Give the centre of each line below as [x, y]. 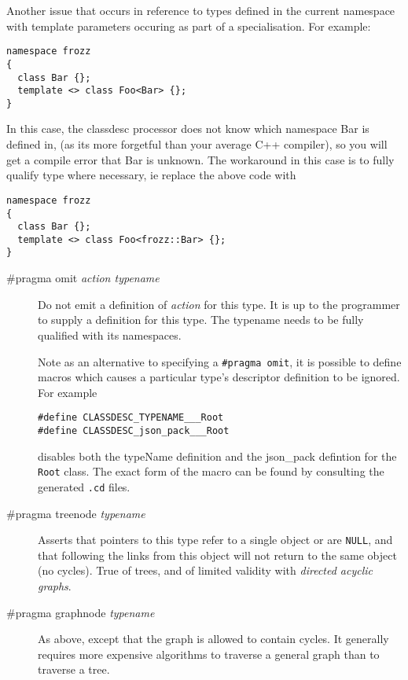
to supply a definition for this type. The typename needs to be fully [201, 320]
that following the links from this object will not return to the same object [217, 555]
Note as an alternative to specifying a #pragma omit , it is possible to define [220, 361]
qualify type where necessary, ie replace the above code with [151, 175]
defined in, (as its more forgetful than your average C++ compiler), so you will [197, 144]
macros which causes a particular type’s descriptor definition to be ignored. [219, 377]
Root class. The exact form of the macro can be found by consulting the [211, 471]
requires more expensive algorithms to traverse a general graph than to [209, 654]
